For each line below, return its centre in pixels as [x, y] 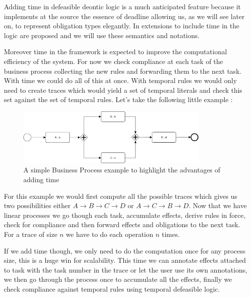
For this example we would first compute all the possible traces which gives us [121, 196]
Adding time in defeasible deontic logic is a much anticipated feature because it [122, 6]
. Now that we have [218, 205]
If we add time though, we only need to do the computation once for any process [125, 250]
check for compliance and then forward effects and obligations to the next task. [122, 224]
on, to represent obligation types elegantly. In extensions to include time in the [122, 26]
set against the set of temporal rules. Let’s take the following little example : [118, 99]
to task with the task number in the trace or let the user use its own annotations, [126, 269]
